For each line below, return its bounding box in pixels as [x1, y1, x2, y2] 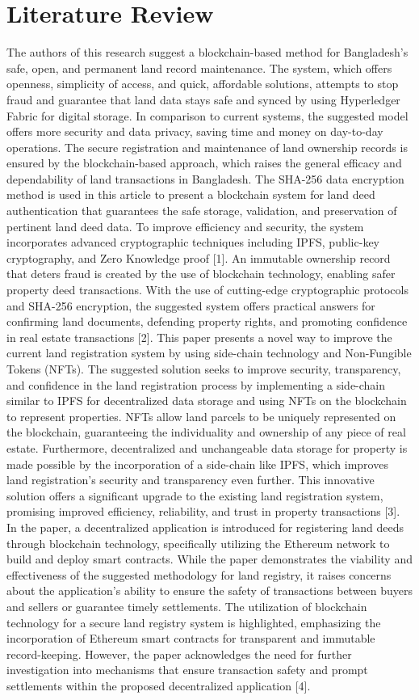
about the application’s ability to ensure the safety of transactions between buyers [6, 582, 413, 599]
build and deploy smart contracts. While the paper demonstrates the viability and [6, 550, 413, 567]
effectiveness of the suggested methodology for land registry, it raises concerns [6, 566, 392, 583]
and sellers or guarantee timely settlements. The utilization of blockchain [6, 597, 367, 614]
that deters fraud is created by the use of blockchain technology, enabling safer [6, 265, 396, 282]
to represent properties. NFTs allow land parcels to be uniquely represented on [6, 407, 396, 424]
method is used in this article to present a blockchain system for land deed [6, 186, 375, 203]
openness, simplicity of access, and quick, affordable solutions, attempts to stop [6, 75, 399, 92]
